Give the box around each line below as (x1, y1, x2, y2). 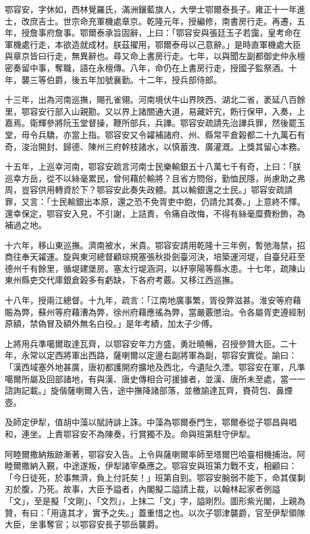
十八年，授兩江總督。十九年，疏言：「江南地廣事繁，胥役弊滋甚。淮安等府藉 (5, 294, 301, 306)
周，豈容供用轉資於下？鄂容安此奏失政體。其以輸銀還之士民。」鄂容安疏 (5, 183, 284, 196)
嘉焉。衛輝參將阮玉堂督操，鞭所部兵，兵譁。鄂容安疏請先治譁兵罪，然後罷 (5, 116, 297, 129)
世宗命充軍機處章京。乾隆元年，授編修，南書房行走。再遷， (63, 14, 297, 27)
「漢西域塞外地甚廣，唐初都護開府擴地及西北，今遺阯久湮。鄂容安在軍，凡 (5, 361, 297, 373)
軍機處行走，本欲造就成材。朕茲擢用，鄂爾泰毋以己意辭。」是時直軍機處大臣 (5, 38, 301, 50)
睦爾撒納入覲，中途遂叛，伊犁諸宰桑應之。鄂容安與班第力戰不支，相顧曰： (5, 459, 297, 472)
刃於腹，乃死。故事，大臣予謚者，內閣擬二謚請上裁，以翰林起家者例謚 (5, 483, 280, 495)
